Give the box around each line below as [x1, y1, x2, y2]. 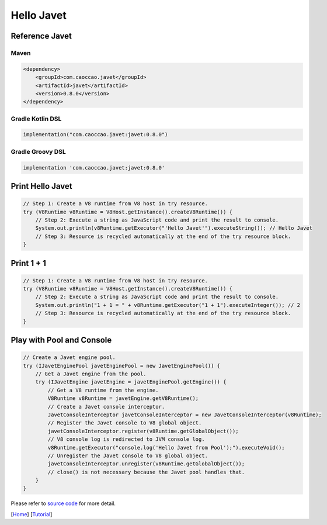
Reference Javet [11, 31, 72, 41]
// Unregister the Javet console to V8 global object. [47, 452, 208, 459]
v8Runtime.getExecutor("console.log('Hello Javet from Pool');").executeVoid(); [47, 444, 286, 451]
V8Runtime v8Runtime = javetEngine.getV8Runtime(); [47, 395, 199, 402]
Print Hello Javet [11, 181, 72, 191]
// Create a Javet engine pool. [23, 354, 116, 361]
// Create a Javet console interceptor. [47, 403, 165, 410]
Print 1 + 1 [11, 258, 46, 268]
